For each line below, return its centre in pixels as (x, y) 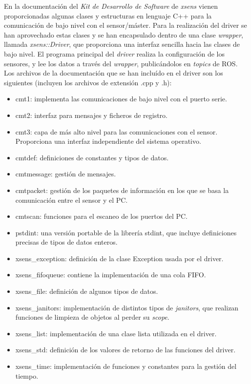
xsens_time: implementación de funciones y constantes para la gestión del (126, 366)
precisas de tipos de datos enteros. (66, 242)
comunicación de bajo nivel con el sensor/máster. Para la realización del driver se (125, 25)
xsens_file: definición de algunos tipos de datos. (87, 291)
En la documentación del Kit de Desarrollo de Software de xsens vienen (111, 6)
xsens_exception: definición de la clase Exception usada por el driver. (119, 258)
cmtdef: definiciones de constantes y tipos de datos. (92, 157)
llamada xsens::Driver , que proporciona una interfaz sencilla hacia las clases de (122, 44)
